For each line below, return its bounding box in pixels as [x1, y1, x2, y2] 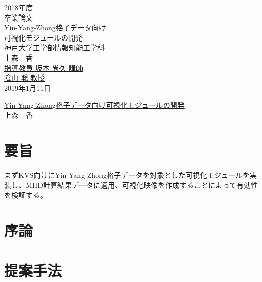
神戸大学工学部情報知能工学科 [4, 42, 105, 53]
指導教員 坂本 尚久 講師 [4, 62, 83, 73]
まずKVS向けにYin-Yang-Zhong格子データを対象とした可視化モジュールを [4, 169, 250, 180]
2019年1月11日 [4, 82, 51, 93]
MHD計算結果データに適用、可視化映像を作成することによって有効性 [25, 179, 258, 190]
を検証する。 [4, 189, 47, 200]
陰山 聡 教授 [4, 72, 45, 83]
